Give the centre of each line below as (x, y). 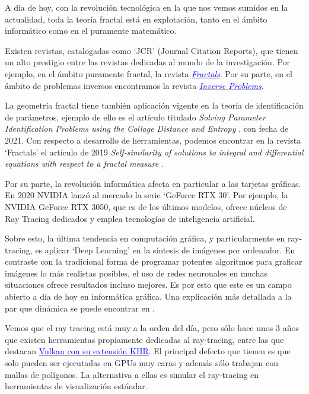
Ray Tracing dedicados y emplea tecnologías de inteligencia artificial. (130, 218)
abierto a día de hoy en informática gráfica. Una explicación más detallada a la (148, 296)
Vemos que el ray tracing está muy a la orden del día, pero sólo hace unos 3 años (152, 328)
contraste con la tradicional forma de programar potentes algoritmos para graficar (154, 261)
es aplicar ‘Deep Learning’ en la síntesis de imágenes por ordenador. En (165, 250)
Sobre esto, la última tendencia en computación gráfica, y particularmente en (145, 238)
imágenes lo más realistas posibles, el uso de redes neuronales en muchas (136, 273)
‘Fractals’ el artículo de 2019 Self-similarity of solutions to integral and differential (154, 152)
